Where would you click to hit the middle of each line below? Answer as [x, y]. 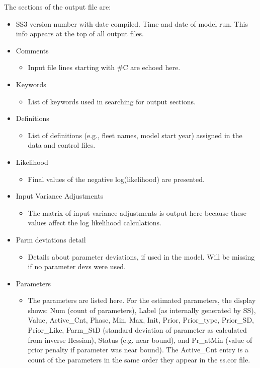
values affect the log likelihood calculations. [95, 223]
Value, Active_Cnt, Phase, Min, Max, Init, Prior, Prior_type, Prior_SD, [141, 320]
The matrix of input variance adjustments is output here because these [137, 212]
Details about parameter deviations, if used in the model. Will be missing [141, 256]
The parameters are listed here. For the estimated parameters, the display [142, 300]
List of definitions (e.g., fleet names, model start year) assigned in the [135, 135]
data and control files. [62, 145]
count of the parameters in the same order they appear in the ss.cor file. [139, 359]
